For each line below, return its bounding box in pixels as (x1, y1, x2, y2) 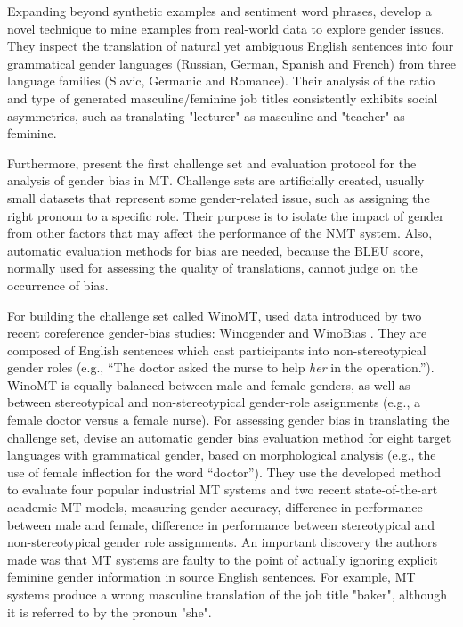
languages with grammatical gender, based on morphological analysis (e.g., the (7, 445, 436, 464)
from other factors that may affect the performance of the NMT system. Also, (7, 224, 433, 242)
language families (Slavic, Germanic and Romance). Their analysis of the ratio (7, 71, 435, 90)
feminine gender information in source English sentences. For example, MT (7, 567, 416, 586)
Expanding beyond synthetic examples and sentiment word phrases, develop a (7, 2, 432, 20)
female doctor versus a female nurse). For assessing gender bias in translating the (7, 411, 450, 429)
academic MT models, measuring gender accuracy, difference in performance (7, 498, 423, 517)
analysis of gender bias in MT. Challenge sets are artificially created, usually (7, 171, 425, 190)
